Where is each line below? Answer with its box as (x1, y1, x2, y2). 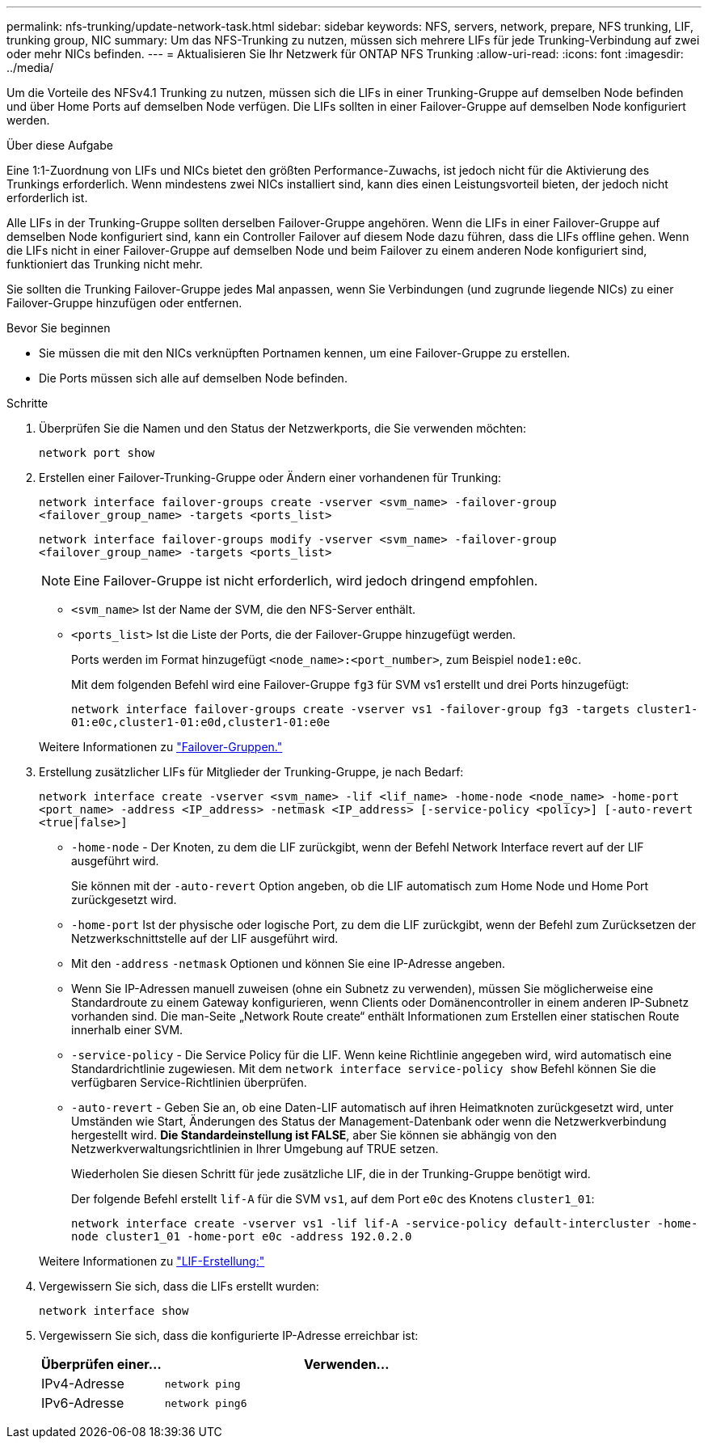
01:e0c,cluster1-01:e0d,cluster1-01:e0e (71, 716, 331, 729)
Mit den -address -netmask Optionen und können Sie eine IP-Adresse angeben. (71, 957, 505, 970)
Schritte (6, 396, 48, 410)
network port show (39, 446, 155, 459)
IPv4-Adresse (41, 1375, 124, 1392)
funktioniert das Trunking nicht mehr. (6, 257, 203, 271)
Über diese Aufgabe (6, 138, 113, 152)
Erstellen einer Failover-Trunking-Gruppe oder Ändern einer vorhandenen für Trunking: (39, 471, 502, 484)
